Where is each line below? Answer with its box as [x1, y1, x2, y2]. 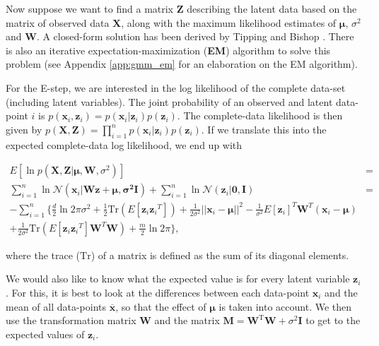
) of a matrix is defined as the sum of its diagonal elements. [91, 247, 349, 262]
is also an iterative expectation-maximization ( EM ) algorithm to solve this [6, 42, 331, 57]
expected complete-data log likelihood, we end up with [6, 137, 243, 152]
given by [6, 121, 42, 136]
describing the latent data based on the [187, 1, 357, 16]
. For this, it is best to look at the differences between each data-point [6, 285, 310, 299]
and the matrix [154, 313, 220, 328]
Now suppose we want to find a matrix [6, 1, 174, 16]
